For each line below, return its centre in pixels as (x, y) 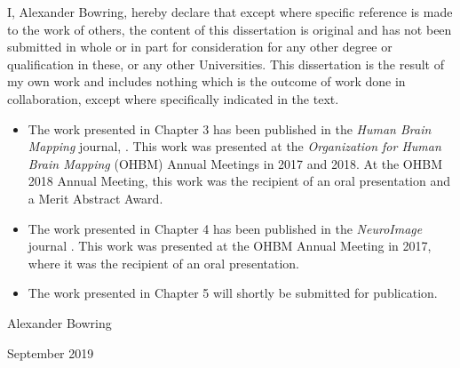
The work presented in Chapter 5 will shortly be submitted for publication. (233, 293)
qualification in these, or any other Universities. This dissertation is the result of (226, 64)
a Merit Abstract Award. (95, 198)
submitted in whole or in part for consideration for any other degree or (200, 47)
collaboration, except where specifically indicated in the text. (173, 98)
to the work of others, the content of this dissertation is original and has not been (230, 29)
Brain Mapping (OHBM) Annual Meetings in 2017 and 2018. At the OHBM (235, 163)
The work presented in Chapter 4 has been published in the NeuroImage (225, 228)
